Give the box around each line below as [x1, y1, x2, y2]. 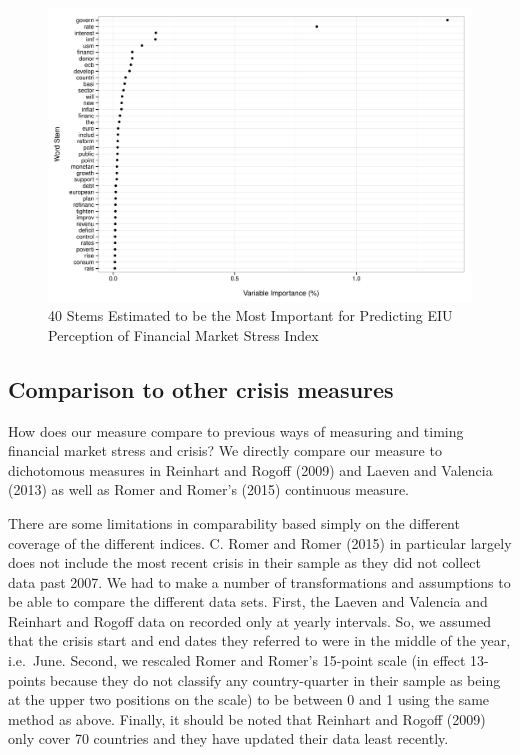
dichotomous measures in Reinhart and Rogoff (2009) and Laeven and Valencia [8, 459, 493, 480]
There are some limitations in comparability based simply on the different [8, 512, 460, 533]
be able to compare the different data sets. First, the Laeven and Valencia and [8, 591, 488, 612]
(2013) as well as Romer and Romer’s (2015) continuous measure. [8, 479, 410, 500]
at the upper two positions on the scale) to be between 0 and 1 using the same [8, 689, 490, 710]
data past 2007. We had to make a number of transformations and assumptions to [8, 571, 511, 592]
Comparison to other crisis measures [8, 373, 394, 404]
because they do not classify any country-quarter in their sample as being [50, 669, 501, 690]
